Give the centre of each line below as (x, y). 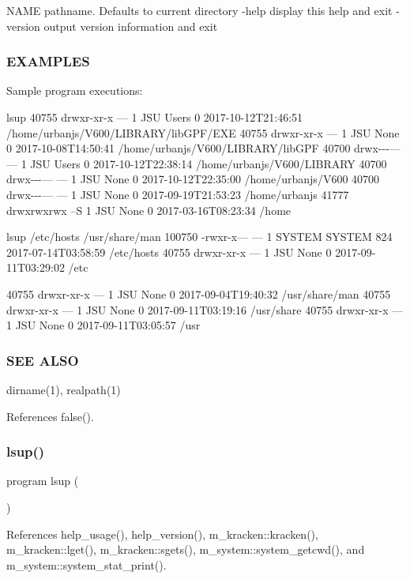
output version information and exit (131, 26)
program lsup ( (43, 481)
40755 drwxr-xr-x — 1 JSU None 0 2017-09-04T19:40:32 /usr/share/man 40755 (199, 293)
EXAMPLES (48, 61)
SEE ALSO (43, 360)
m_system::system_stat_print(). (87, 564)
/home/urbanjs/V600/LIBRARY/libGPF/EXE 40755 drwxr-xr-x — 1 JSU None (203, 132)
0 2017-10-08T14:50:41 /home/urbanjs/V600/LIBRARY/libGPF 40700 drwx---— (203, 148)
